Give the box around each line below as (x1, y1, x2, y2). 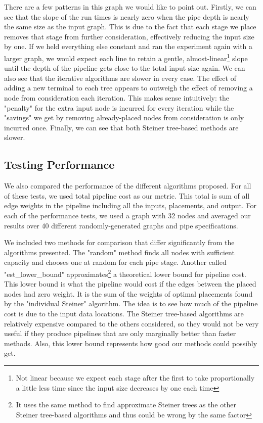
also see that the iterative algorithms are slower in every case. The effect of (4, 72, 236, 83)
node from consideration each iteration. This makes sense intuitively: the (4, 92, 229, 103)
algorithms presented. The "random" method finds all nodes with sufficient (4, 247, 235, 257)
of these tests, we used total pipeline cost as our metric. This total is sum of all (4, 190, 250, 201)
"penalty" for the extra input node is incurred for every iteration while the (4, 102, 234, 113)
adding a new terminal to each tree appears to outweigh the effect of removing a (4, 82, 253, 93)
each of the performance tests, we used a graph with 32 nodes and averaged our (4, 210, 251, 220)
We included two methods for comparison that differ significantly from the (4, 237, 235, 248)
